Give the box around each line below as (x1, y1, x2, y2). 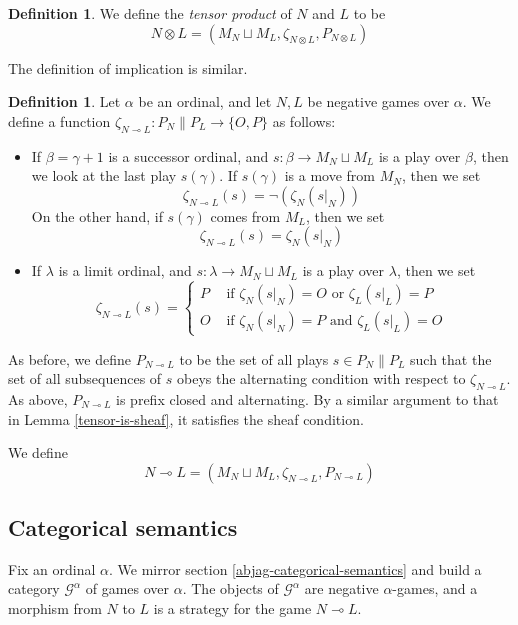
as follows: (272, 110, 336, 131)
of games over (85, 578, 170, 599)
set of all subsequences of (8, 368, 162, 389)
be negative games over (307, 91, 450, 112)
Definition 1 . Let (8, 91, 121, 112)
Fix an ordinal (8, 558, 96, 579)
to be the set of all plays (179, 348, 329, 369)
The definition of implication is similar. (8, 57, 248, 78)
